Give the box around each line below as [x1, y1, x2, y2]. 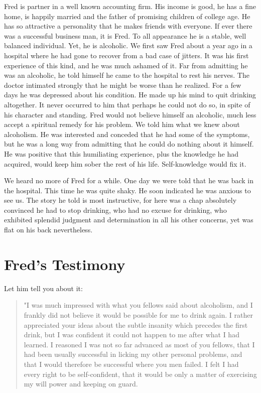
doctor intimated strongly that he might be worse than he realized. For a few [4, 79, 241, 90]
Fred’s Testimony [4, 253, 125, 274]
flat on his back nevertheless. [4, 224, 93, 235]
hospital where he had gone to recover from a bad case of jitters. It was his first [4, 50, 249, 60]
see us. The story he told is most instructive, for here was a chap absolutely [4, 195, 237, 205]
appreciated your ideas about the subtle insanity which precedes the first [24, 319, 248, 330]
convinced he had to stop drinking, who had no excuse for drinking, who [4, 204, 227, 215]
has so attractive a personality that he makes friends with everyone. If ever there [4, 21, 252, 31]
